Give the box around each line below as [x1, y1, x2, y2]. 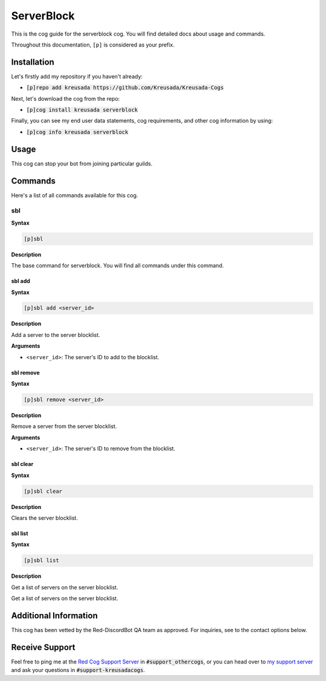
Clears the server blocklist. [11, 514, 78, 522]
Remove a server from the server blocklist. [11, 423, 117, 430]
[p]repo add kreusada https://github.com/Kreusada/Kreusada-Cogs [26, 85, 224, 91]
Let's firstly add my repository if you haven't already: [11, 72, 143, 80]
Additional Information [11, 610, 98, 621]
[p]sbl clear [24, 488, 63, 494]
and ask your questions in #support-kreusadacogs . [11, 667, 145, 674]
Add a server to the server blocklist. [11, 331, 101, 338]
